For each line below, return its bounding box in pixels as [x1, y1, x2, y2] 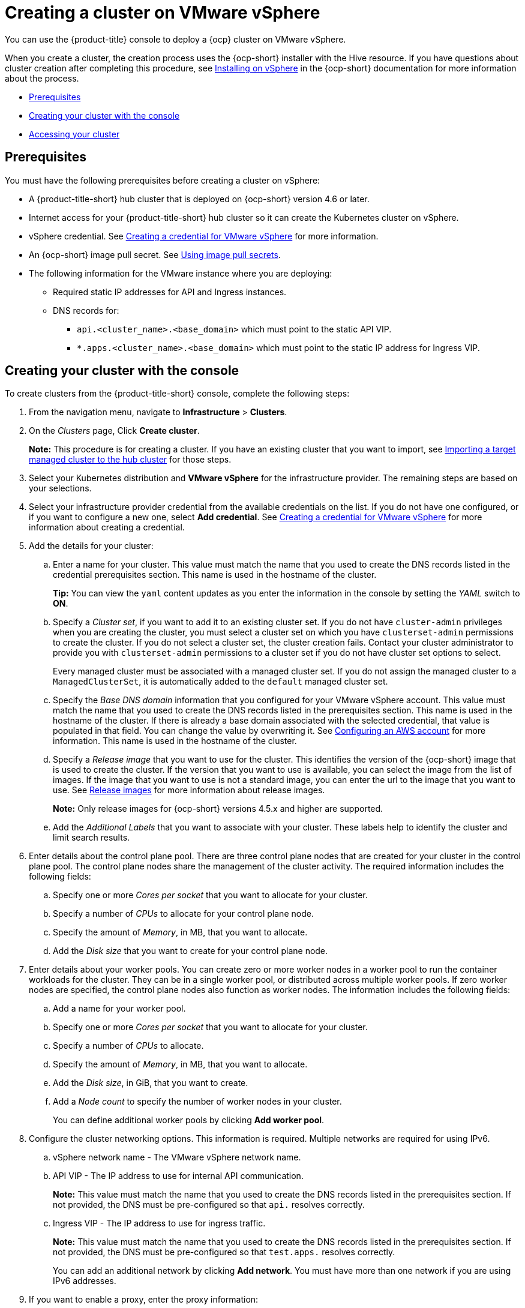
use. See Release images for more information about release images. [53, 785, 325, 796]
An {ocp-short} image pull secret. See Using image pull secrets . [29, 249, 281, 260]
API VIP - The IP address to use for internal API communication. [53, 1171, 304, 1181]
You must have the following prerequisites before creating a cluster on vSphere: [5, 175, 320, 185]
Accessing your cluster [29, 128, 120, 139]
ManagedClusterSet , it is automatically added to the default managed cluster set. [53, 676, 388, 687]
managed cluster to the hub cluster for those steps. [29, 454, 232, 465]
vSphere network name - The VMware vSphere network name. [53, 1152, 301, 1163]
